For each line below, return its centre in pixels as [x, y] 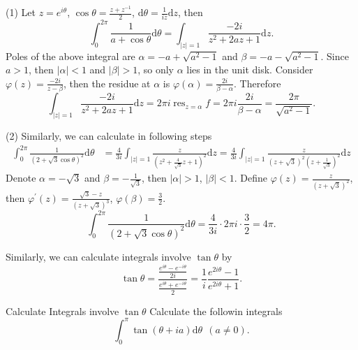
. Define [251, 178]
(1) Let [21, 12]
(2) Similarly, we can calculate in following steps [109, 136]
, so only [156, 70]
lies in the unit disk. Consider [250, 70]
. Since [335, 56]
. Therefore [258, 83]
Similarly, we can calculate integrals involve [98, 256]
